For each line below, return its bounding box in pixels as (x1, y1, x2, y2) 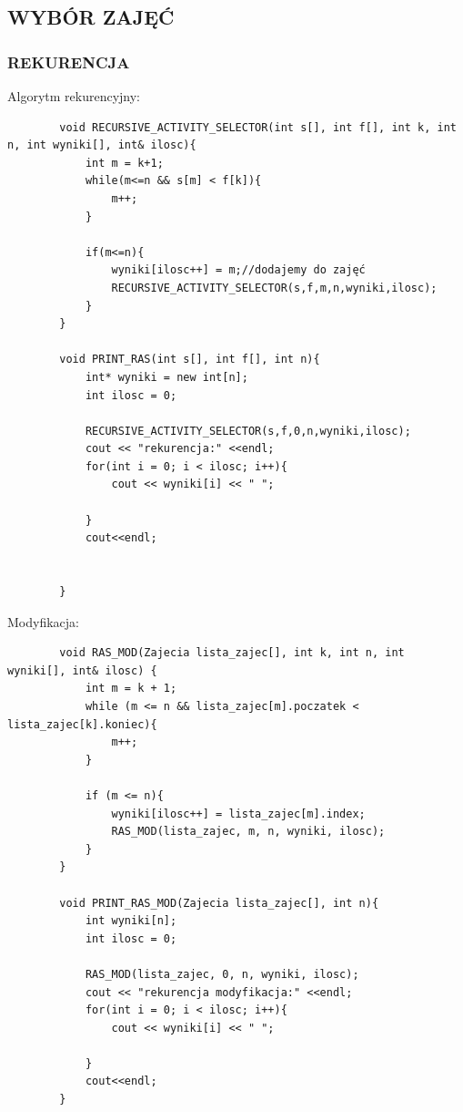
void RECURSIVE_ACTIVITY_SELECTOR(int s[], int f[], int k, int (59, 120, 457, 134)
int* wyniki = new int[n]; (85, 370, 248, 384)
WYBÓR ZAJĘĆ (7, 3, 175, 31)
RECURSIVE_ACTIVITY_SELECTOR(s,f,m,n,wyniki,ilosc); (111, 281, 438, 294)
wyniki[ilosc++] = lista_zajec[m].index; (111, 807, 366, 820)
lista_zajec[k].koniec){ (7, 717, 157, 731)
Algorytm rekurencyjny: (7, 87, 140, 105)
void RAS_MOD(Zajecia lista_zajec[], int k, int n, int (59, 646, 405, 660)
